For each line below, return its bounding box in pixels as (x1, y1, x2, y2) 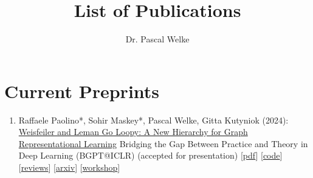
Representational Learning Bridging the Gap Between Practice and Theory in (18, 137, 308, 150)
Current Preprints (4, 78, 160, 103)
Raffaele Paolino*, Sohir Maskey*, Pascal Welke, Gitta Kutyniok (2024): (18, 113, 289, 126)
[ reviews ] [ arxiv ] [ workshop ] (18, 161, 120, 174)
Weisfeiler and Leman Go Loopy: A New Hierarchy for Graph (18, 125, 248, 138)
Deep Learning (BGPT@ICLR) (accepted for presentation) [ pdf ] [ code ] (18, 149, 283, 162)
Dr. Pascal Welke (125, 33, 190, 45)
